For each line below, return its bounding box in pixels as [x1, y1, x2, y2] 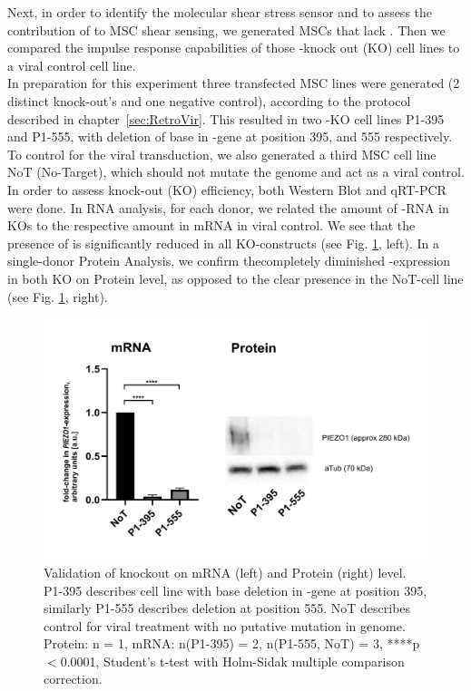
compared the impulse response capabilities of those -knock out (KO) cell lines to [7, 38, 460, 57]
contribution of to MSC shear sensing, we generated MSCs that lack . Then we [7, 20, 446, 39]
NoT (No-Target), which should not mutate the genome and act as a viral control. [7, 162, 465, 181]
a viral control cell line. [7, 55, 136, 74]
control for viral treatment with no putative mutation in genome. [44, 616, 406, 635]
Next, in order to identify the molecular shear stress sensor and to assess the [7, 3, 433, 21]
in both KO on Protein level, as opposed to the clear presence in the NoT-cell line [7, 268, 464, 287]
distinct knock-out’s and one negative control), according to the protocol [7, 91, 411, 110]
